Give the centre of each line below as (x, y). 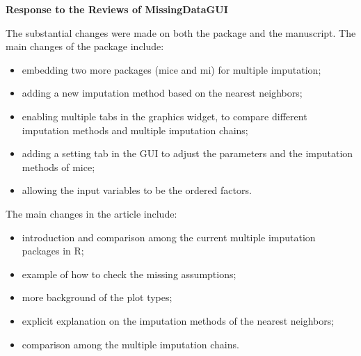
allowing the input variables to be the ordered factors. (137, 190)
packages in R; (53, 251)
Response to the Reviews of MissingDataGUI (117, 9)
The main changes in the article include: (91, 213)
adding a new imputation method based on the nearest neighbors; (162, 93)
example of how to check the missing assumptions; (129, 274)
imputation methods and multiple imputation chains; (135, 130)
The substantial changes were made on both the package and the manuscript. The (181, 32)
